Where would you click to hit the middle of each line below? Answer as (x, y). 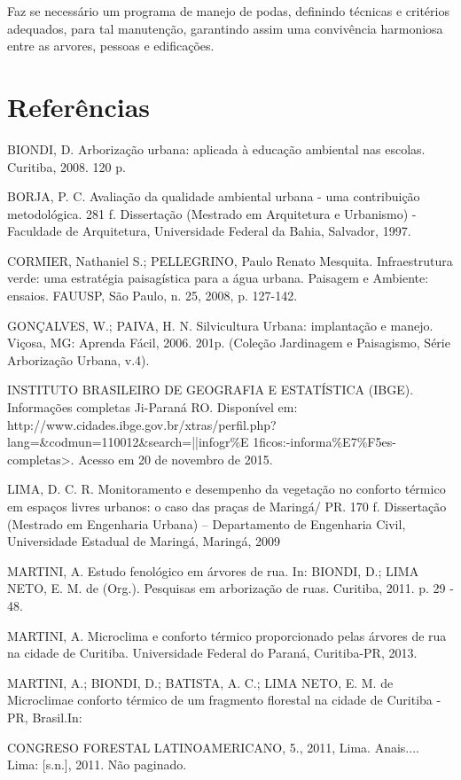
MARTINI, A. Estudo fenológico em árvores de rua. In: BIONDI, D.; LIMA (213, 570)
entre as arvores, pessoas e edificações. (111, 46)
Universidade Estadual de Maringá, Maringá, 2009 (144, 541)
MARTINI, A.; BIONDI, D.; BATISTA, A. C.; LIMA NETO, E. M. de (200, 682)
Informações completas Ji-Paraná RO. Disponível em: (152, 407)
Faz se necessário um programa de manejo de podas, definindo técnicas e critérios (228, 11)
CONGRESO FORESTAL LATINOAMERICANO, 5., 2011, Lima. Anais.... (213, 747)
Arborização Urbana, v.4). (78, 359)
